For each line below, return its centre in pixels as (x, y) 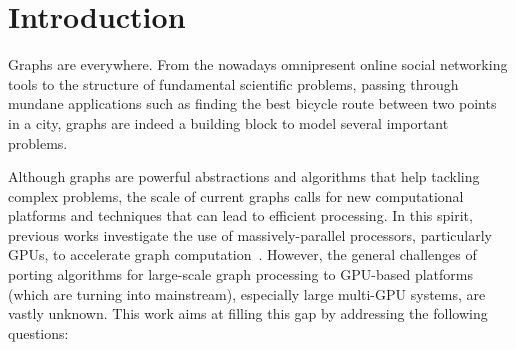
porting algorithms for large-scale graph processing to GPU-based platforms (240, 274)
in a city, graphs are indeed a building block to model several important (228, 122)
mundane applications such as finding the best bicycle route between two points (252, 103)
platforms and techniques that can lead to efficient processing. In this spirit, (240, 215)
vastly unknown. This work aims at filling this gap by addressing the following (248, 313)
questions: (38, 332)
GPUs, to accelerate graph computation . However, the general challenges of (242, 254)
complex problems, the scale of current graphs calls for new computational (236, 195)
